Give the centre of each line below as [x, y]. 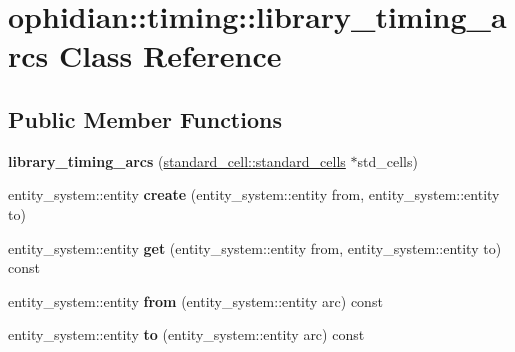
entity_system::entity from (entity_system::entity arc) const [195, 300]
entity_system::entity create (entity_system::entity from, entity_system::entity [254, 194]
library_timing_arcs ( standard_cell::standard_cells [177, 160]
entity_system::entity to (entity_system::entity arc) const [186, 334]
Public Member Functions [145, 118]
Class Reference [170, 55]
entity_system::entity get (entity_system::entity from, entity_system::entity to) [255, 247]
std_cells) [387, 160]
